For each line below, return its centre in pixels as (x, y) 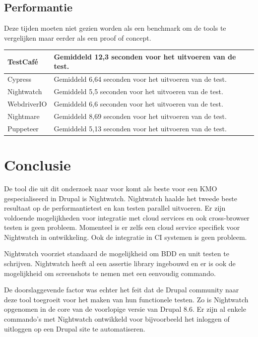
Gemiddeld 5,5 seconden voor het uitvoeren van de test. (138, 91)
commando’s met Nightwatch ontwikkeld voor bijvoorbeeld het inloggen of (117, 319)
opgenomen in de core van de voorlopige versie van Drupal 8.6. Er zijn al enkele (125, 309)
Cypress (20, 79)
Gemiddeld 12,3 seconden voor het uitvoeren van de (145, 56)
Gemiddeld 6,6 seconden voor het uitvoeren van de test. (138, 104)
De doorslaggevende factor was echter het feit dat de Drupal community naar (122, 290)
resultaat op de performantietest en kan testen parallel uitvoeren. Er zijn (115, 208)
